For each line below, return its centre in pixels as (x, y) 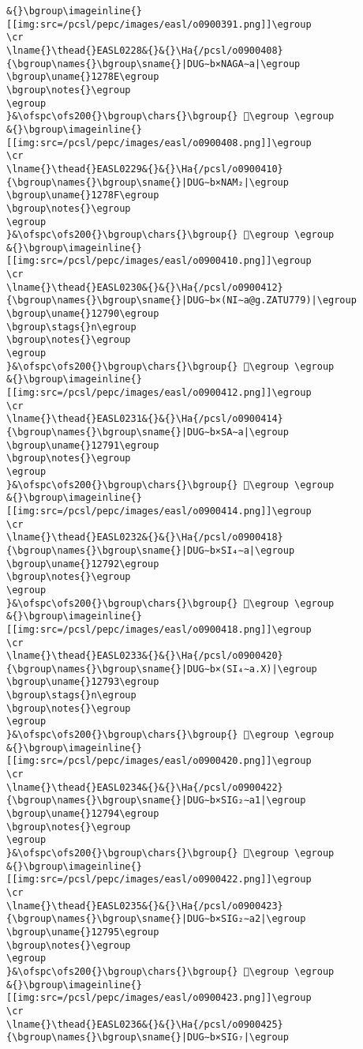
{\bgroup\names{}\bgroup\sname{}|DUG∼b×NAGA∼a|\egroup (153, 64)
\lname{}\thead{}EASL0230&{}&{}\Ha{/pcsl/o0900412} (145, 287)
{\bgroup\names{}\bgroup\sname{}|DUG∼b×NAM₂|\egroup (148, 182)
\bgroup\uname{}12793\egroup (83, 682)
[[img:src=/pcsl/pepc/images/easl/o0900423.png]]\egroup (159, 998)
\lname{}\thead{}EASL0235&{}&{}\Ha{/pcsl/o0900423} (145, 906)
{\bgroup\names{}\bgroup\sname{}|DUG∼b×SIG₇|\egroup (148, 1038)
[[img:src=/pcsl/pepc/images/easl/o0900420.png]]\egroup (159, 761)
